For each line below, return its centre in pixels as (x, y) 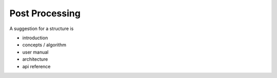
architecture (35, 59)
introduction (35, 38)
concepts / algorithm (44, 45)
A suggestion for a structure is (42, 29)
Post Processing (45, 13)
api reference (36, 66)
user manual (35, 52)
